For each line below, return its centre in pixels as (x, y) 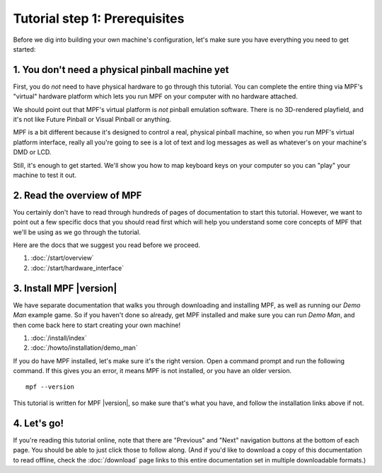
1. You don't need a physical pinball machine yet (121, 70)
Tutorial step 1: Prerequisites (99, 18)
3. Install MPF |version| (65, 288)
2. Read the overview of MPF (77, 195)
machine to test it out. (45, 175)
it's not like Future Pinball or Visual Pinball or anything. (92, 120)
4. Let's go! (38, 423)
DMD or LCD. (32, 152)
